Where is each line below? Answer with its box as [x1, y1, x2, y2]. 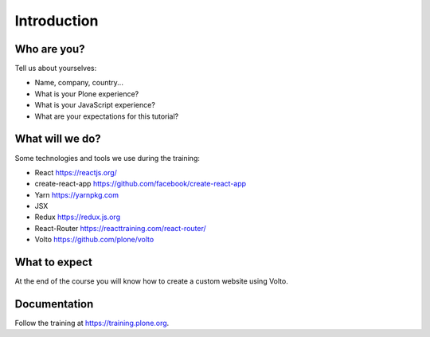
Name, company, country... [34, 78, 123, 88]
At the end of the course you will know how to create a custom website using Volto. [14, 276, 288, 286]
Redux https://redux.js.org [34, 212, 121, 222]
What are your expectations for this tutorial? [34, 112, 179, 121]
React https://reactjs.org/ [34, 167, 117, 177]
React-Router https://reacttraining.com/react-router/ [34, 223, 206, 233]
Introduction [14, 12, 99, 29]
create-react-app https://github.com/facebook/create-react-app [34, 179, 247, 189]
